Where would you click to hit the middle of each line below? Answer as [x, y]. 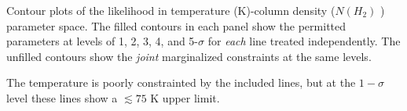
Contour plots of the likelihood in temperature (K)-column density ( [171, 10]
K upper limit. [185, 97]
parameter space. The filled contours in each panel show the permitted [176, 25]
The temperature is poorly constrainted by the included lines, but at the [181, 82]
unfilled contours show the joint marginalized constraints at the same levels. [189, 56]
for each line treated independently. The [304, 41]
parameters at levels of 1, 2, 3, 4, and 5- [103, 41]
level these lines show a [62, 97]
